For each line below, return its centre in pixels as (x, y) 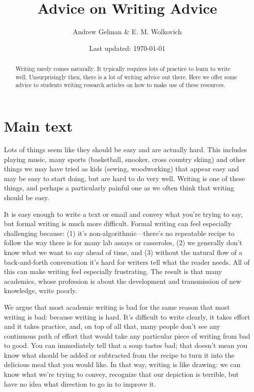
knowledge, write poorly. (41, 290)
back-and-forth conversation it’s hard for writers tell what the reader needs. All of (127, 262)
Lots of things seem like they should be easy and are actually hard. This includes (126, 150)
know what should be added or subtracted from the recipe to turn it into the (119, 355)
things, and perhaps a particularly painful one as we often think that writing (119, 188)
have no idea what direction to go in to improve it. (80, 383)
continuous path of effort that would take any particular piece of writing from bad (127, 335)
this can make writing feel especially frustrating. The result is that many (113, 271)
